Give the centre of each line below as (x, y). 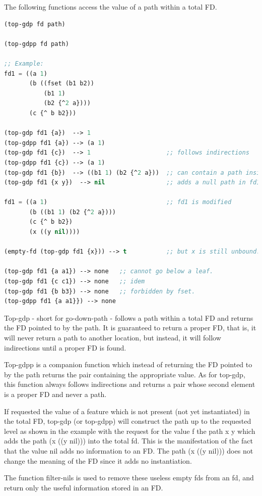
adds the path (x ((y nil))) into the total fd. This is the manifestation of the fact (128, 441)
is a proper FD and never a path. (55, 394)
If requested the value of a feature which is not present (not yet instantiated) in (127, 411)
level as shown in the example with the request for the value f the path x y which (130, 431)
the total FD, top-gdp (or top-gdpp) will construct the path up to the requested (128, 421)
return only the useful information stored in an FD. (84, 487)
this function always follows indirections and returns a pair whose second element (130, 384)
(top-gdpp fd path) (37, 44)
